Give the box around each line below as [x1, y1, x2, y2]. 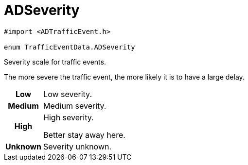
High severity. [43, 112, 94, 122]
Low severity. [43, 89, 92, 99]
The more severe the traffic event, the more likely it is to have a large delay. [4, 72, 245, 81]
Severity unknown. [43, 141, 112, 151]
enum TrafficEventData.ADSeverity [4, 43, 135, 51]
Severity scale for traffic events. [4, 57, 106, 66]
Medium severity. [43, 100, 106, 111]
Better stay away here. [43, 130, 125, 140]
